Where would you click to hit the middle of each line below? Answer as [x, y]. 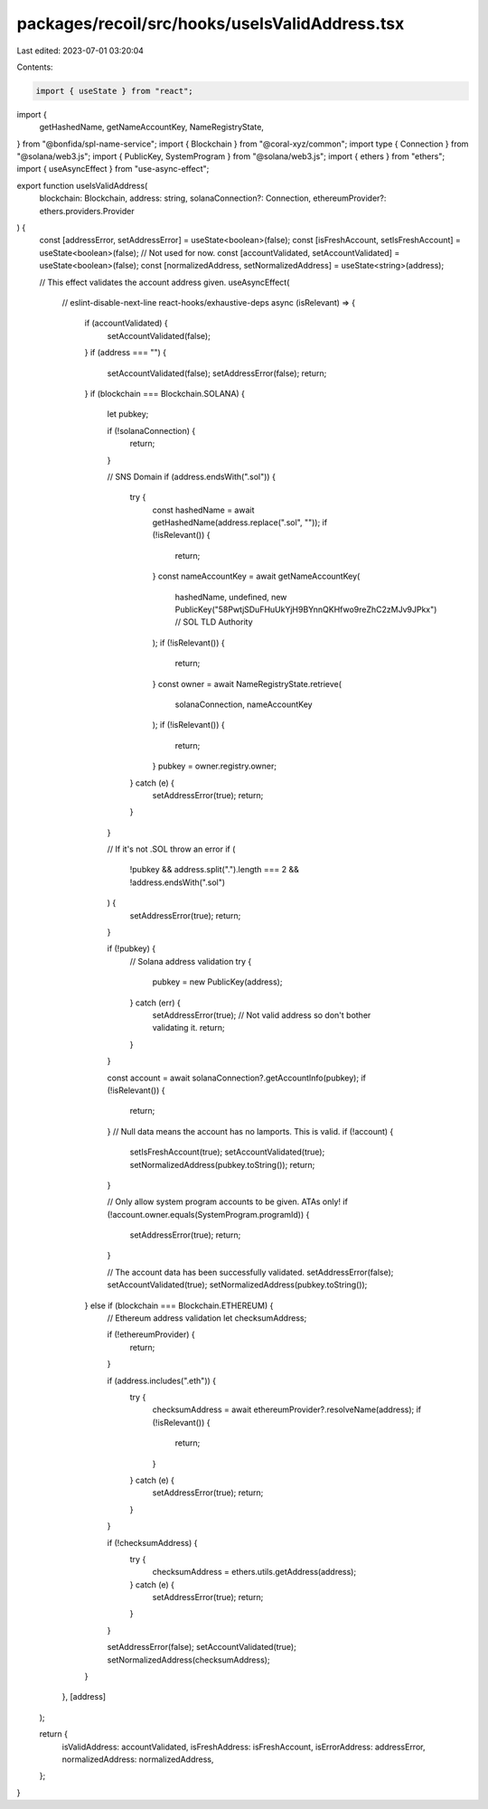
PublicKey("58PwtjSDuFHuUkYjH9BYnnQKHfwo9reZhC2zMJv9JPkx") [306, 609]
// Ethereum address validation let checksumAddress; [207, 1318]
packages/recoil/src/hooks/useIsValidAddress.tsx [211, 24]
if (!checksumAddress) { [152, 1542]
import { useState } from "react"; [114, 91]
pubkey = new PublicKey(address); [217, 982]
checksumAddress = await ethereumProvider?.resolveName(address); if [287, 1409]
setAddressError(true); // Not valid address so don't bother [262, 1015]
